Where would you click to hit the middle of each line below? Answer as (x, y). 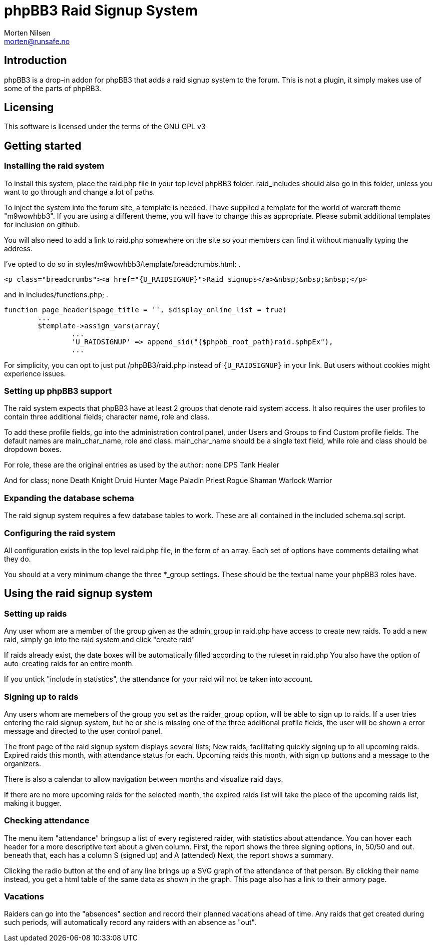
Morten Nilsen (27, 33)
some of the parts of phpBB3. (53, 88)
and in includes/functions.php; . (56, 294)
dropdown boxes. (33, 449)
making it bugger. (33, 803)
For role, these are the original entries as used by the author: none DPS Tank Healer (142, 465)
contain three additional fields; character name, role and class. (107, 417)
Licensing (29, 108)
